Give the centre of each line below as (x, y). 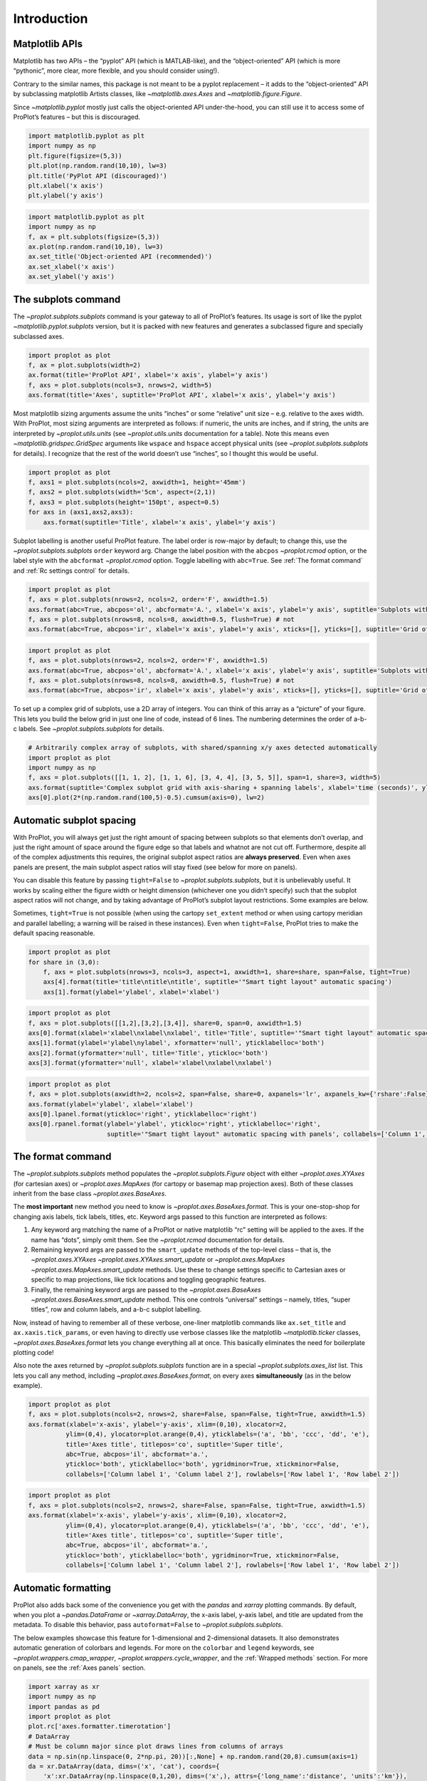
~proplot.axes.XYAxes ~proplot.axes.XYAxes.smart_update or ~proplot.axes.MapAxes (158, 1260)
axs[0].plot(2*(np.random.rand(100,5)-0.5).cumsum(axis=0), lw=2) (146, 798)
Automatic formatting (62, 1588)
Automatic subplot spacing (75, 820)
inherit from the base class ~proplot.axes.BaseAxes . (90, 1194)
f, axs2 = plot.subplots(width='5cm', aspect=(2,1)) (122, 492)
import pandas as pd (64, 1707)
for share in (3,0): (64, 962)
